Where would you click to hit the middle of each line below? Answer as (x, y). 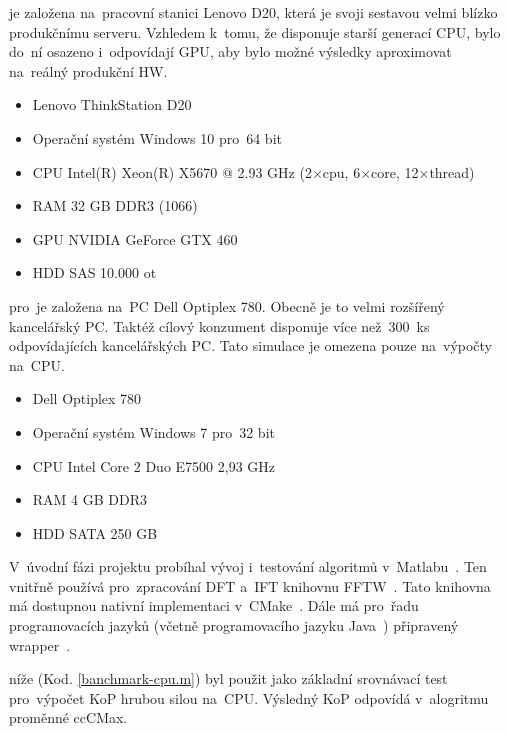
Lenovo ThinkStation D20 (112, 104)
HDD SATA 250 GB (95, 532)
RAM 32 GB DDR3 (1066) (115, 205)
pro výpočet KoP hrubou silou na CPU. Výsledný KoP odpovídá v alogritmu (249, 697)
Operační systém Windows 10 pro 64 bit (157, 137)
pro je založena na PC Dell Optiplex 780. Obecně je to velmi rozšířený (227, 305)
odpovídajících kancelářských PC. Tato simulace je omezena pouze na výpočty (250, 345)
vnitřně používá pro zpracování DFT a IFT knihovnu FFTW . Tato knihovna (250, 585)
